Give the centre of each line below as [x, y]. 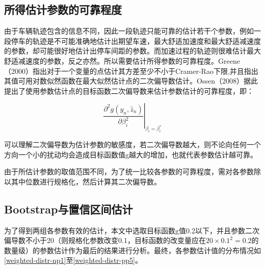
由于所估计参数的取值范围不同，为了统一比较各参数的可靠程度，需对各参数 [129, 171]
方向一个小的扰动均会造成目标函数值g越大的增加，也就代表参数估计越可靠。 [131, 154]
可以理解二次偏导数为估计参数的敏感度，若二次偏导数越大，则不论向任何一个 [132, 144]
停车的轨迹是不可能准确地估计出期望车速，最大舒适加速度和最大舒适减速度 [136, 41]
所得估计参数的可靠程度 [63, 9]
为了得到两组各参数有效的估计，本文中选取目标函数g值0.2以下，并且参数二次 [132, 230]
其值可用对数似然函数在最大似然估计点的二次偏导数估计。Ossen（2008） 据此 [131, 81]
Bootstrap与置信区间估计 [69, 209]
